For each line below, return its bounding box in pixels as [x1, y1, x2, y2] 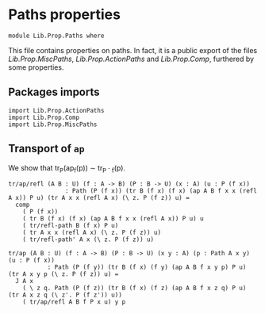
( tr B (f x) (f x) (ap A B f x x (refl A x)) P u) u [22, 215, 204, 223]
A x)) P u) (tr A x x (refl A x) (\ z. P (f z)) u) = [8, 194, 190, 202]
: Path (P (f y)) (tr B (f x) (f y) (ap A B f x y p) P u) [47, 263, 247, 271]
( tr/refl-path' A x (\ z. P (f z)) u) [22, 235, 155, 243]
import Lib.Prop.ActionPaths [8, 106, 105, 114]
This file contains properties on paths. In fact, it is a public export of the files [8, 45, 258, 55]
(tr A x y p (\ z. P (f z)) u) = [8, 270, 119, 278]
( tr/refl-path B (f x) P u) [22, 222, 119, 230]
